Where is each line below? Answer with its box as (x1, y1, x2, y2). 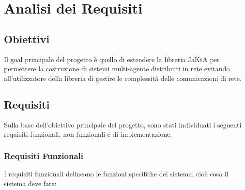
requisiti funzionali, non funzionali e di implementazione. (4, 129, 172, 139)
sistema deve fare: (4, 178, 57, 188)
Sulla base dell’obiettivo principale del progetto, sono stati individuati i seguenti (4, 119, 242, 129)
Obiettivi (4, 31, 50, 46)
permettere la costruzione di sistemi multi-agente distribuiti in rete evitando (4, 63, 230, 74)
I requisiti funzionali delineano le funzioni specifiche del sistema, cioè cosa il (4, 168, 229, 178)
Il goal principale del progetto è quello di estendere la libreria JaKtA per (4, 54, 220, 64)
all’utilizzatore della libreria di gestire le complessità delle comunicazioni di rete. (4, 73, 242, 83)
